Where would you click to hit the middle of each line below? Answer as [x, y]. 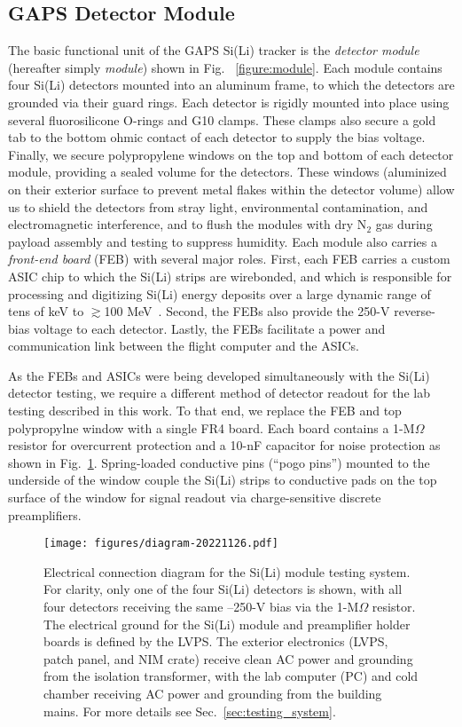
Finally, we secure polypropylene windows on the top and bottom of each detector [231, 154]
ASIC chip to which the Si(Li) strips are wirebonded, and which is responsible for [230, 276]
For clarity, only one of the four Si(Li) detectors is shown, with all [223, 589]
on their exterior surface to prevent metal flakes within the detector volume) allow [231, 189]
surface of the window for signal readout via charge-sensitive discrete [195, 498]
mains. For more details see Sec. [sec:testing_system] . [190, 711]
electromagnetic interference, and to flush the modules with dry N [188, 224]
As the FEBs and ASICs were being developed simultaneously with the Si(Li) [219, 375]
